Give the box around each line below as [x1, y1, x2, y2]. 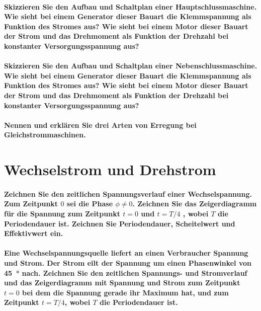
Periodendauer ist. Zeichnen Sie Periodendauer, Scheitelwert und [4, 218, 235, 228]
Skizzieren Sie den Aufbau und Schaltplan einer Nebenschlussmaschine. [4, 60, 257, 71]
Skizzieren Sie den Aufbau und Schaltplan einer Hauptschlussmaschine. [4, 1, 257, 12]
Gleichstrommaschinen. [4, 129, 86, 140]
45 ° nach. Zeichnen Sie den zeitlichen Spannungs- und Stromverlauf [4, 267, 247, 278]
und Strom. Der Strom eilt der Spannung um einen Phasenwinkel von [4, 258, 251, 268]
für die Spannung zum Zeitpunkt [4, 208, 120, 219]
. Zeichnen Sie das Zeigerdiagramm [132, 198, 257, 209]
